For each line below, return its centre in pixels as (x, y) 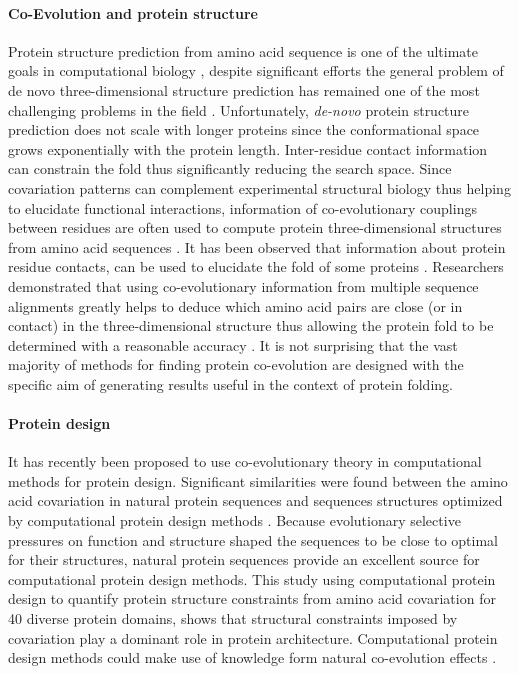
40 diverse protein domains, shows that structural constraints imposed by (233, 618)
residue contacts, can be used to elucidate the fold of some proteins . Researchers (256, 266)
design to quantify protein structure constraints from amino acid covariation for (252, 598)
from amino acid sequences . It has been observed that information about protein (257, 246)
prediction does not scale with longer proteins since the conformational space (244, 129)
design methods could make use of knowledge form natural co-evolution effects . (252, 657)
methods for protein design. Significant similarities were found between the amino (258, 480)
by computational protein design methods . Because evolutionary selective (234, 520)
